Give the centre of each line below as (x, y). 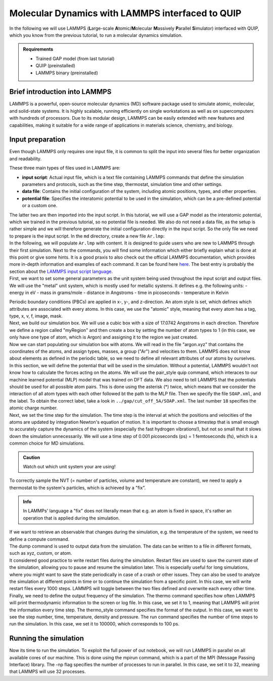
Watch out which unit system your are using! (69, 466)
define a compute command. (39, 539)
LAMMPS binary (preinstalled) (67, 73)
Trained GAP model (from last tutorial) (75, 59)
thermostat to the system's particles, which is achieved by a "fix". (78, 488)
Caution (32, 457)
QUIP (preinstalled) (55, 66)
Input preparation (37, 140)
